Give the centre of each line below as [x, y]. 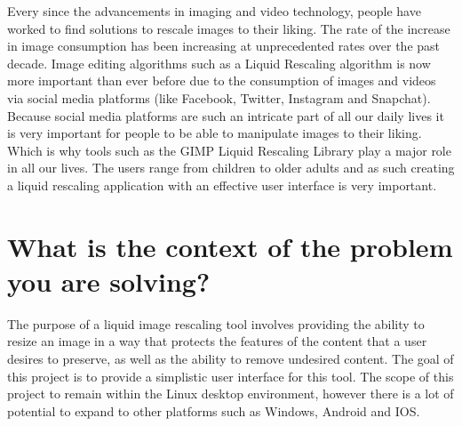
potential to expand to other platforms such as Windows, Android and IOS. [214, 410]
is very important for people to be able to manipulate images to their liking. [215, 133]
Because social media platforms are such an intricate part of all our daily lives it [226, 115]
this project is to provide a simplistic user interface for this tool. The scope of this [231, 376]
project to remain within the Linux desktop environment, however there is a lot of [231, 394]
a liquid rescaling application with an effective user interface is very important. [222, 185]
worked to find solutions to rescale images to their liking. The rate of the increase [229, 28]
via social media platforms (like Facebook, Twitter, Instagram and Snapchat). [219, 97]
